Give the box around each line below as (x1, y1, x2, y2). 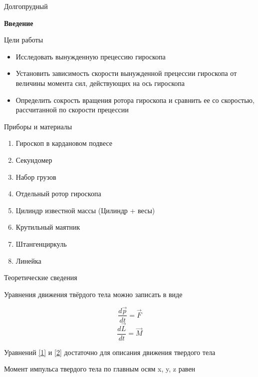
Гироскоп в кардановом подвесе (15, 138, 113, 148)
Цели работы (4, 34, 43, 45)
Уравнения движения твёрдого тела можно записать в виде (4, 289, 183, 299)
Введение (4, 17, 33, 28)
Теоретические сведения (4, 272, 77, 283)
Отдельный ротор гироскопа (15, 188, 101, 199)
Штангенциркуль (15, 238, 67, 249)
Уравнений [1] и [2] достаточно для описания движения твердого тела (4, 347, 216, 357)
